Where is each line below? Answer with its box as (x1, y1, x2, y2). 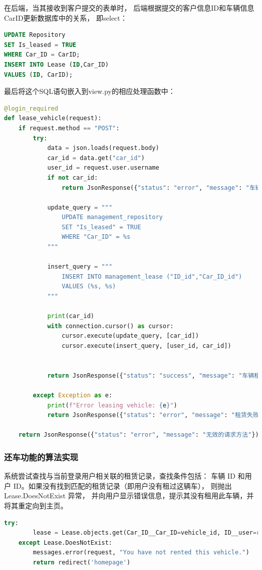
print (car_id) (47, 313, 94, 320)
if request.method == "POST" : (18, 124, 120, 132)
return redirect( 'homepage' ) (33, 558, 130, 566)
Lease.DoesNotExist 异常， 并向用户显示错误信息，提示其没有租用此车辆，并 (4, 490, 254, 501)
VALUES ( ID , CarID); (4, 71, 73, 78)
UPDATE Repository (4, 31, 65, 39)
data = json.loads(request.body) (47, 144, 159, 152)
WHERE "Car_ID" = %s (61, 233, 130, 241)
